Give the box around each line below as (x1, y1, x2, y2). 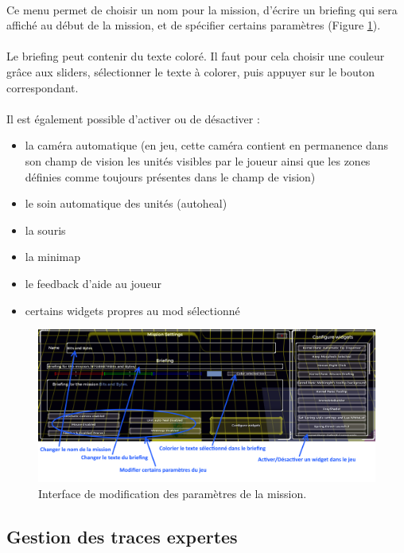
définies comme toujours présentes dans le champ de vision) (25, 168, 316, 185)
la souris (25, 221, 66, 238)
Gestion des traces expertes (6, 524, 238, 548)
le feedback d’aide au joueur (25, 275, 161, 291)
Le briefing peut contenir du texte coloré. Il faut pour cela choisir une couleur (6, 48, 385, 64)
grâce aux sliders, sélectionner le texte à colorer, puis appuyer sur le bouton (6, 63, 375, 80)
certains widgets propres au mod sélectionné (25, 302, 240, 318)
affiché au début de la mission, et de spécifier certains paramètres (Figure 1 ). (6, 17, 381, 33)
